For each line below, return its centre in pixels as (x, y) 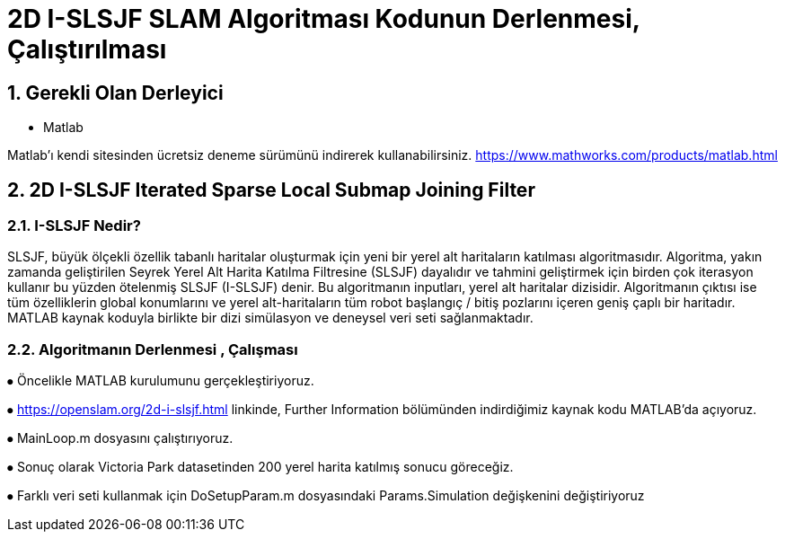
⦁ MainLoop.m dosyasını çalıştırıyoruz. (120, 438)
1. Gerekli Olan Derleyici (115, 93)
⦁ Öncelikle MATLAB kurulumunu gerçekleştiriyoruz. (161, 381)
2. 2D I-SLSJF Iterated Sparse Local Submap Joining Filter (271, 190)
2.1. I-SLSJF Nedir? (74, 226)
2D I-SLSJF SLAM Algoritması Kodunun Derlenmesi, (324, 19)
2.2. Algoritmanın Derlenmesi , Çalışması (153, 349)
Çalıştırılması (87, 49)
